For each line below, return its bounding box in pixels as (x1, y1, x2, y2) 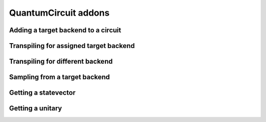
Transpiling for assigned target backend (9, 42, 135, 50)
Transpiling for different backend (9, 57, 113, 66)
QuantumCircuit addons (9, 7, 110, 18)
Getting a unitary (9, 104, 62, 113)
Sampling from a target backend (9, 73, 110, 81)
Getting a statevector (9, 89, 76, 97)
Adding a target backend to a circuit (9, 26, 122, 34)
